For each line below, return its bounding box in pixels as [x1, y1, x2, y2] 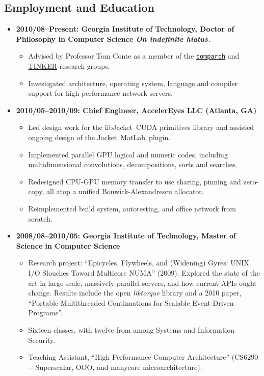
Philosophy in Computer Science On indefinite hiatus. [16, 33, 210, 44]
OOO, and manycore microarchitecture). [75, 361, 202, 372]
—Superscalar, [28, 361, 74, 372]
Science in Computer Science [16, 240, 120, 251]
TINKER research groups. [28, 61, 110, 71]
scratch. [28, 213, 52, 224]
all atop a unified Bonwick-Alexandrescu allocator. [46, 186, 204, 197]
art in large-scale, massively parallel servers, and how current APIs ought [28, 277, 257, 288]
